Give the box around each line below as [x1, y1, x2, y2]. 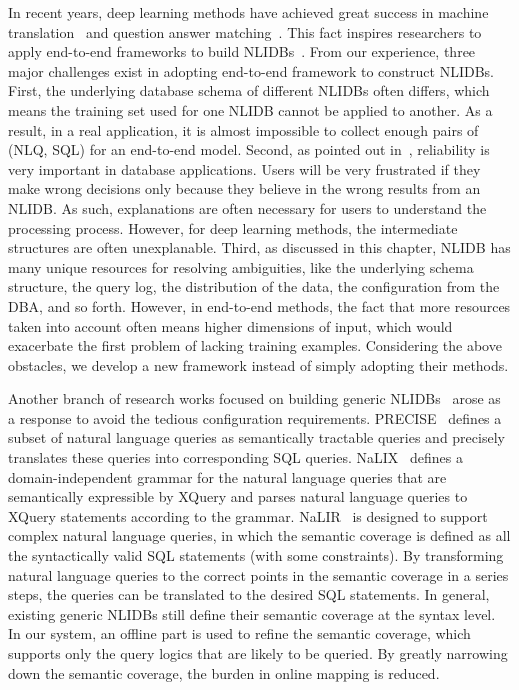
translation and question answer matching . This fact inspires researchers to [8, 21, 482, 42]
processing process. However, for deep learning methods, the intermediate [8, 217, 458, 238]
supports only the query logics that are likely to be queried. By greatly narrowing [8, 643, 508, 663]
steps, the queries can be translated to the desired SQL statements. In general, [8, 584, 490, 605]
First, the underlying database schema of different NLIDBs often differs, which [8, 80, 490, 101]
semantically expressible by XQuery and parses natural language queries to [8, 486, 468, 507]
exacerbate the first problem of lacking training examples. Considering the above [8, 335, 502, 356]
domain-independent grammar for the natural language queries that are [8, 466, 447, 487]
